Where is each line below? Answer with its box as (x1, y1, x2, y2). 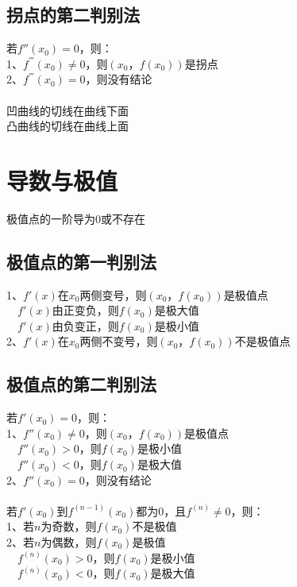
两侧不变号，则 (79, 333, 158, 349)
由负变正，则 (52, 317, 119, 334)
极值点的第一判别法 (6, 249, 156, 273)
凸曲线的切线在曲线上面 (6, 118, 129, 134)
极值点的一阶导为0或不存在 (6, 210, 145, 226)
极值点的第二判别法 (6, 372, 156, 396)
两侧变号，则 (79, 286, 147, 303)
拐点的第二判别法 (6, 2, 140, 27)
